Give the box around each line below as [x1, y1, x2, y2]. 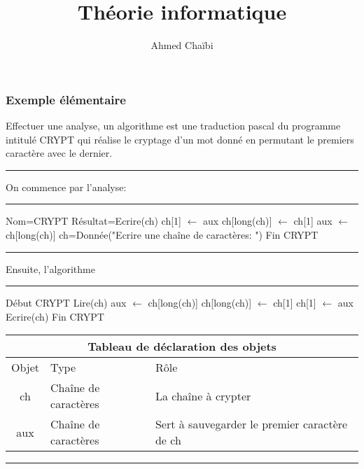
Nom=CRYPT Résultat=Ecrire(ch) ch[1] [6, 213, 181, 228]
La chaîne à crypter [155, 387, 251, 404]
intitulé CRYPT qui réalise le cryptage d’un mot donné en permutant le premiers [6, 132, 354, 146]
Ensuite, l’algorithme [6, 261, 95, 276]
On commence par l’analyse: [6, 179, 127, 194]
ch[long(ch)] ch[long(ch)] [148, 295, 252, 310]
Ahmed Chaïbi [150, 38, 213, 52]
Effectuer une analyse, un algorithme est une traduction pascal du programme [6, 118, 341, 133]
